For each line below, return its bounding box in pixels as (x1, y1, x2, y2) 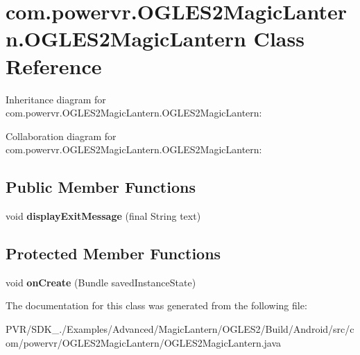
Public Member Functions (6, 176, 196, 198)
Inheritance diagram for (6, 92, 106, 106)
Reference (6, 51, 102, 80)
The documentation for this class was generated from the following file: (6, 298, 307, 313)
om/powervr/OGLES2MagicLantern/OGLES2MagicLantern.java (6, 335, 282, 349)
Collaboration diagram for (6, 128, 117, 143)
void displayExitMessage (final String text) (6, 209, 201, 223)
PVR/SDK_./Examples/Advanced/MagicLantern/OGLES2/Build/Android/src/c (6, 322, 354, 336)
